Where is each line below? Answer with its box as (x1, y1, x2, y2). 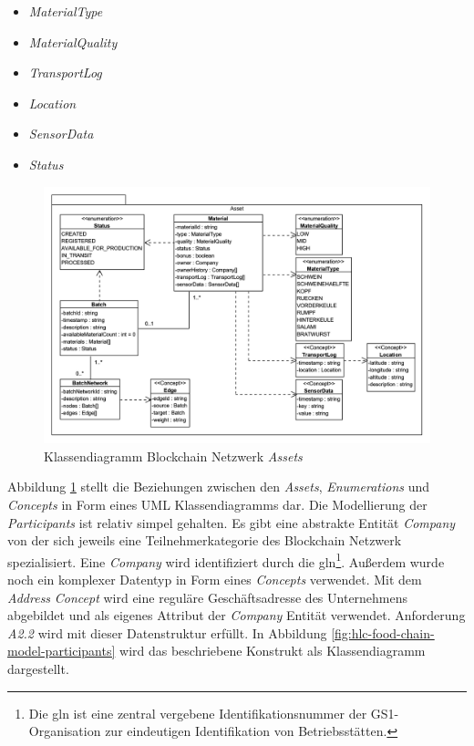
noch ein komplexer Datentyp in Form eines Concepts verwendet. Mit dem (7, 569, 422, 588)
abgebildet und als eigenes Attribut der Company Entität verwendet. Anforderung (7, 606, 466, 625)
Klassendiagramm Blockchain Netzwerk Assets (44, 446, 303, 465)
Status (28, 154, 64, 173)
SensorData (28, 124, 94, 143)
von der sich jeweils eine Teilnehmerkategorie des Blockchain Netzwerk (7, 531, 402, 550)
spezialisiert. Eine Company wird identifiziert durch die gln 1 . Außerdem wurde (7, 549, 445, 571)
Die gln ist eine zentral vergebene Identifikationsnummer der (28, 703, 367, 722)
